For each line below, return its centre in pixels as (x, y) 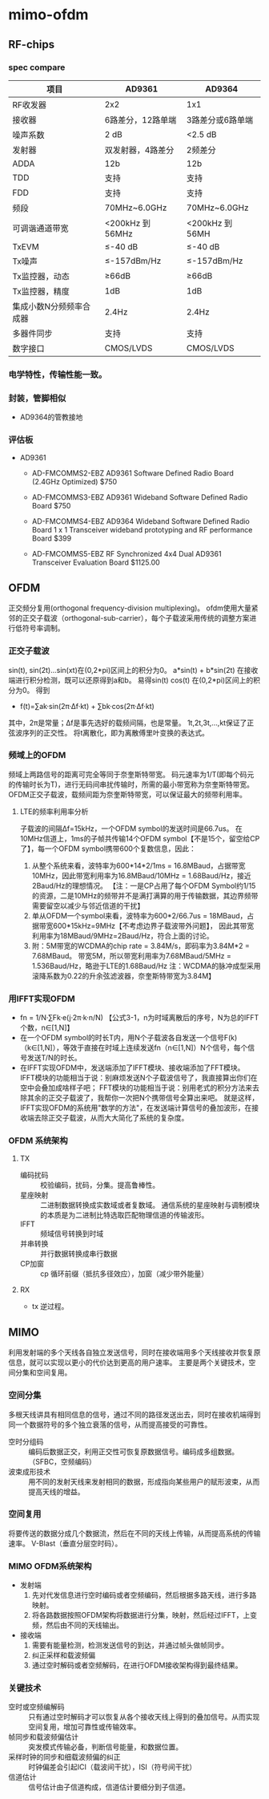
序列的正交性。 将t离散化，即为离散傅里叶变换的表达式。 (116, 732)
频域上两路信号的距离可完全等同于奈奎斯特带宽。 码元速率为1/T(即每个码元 (131, 774)
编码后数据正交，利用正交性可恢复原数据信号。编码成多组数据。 (133, 1451)
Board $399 (52, 538)
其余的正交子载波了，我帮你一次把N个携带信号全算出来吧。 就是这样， (143, 1098)
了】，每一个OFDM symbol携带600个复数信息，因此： (108, 849)
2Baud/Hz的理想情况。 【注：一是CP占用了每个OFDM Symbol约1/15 (144, 885)
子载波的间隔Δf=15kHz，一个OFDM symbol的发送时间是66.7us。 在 (131, 829)
